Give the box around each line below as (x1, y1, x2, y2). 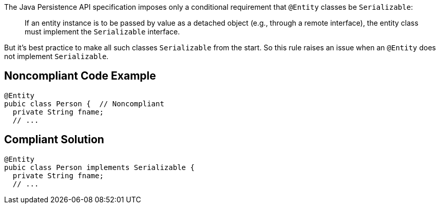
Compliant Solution (4, 133, 104, 146)
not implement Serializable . (4, 52, 109, 61)
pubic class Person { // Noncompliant (4, 99, 164, 108)
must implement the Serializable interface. (25, 27, 180, 36)
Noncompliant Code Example (4, 69, 156, 83)
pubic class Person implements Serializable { (4, 163, 195, 172)
